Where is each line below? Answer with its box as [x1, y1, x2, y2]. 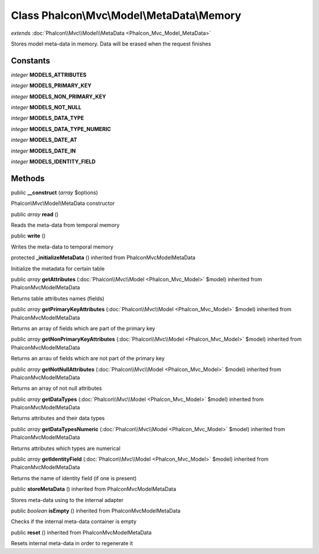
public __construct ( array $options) [11, 189, 99, 196]
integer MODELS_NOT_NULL [11, 104, 82, 111]
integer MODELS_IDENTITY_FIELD [11, 158, 96, 165]
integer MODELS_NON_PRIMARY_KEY [11, 93, 106, 100]
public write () [11, 232, 46, 239]
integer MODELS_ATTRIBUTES [11, 71, 87, 78]
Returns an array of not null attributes [11, 384, 102, 392]
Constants [11, 56, 50, 66]
